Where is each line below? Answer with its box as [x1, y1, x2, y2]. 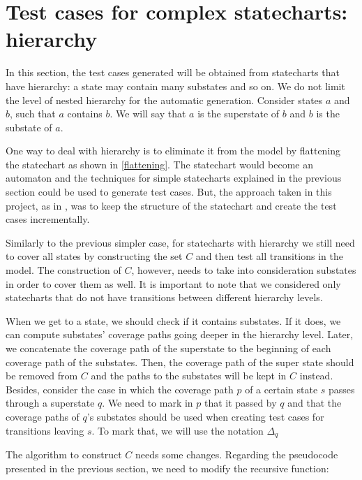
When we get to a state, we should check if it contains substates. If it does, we [6, 313, 341, 328]
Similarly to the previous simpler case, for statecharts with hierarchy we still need [6, 235, 355, 249]
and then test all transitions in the [195, 249, 343, 263]
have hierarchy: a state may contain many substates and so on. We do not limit [6, 78, 345, 93]
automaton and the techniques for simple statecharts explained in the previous [6, 170, 342, 185]
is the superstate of [197, 106, 280, 121]
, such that [10, 106, 56, 121]
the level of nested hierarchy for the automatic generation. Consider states [6, 92, 323, 107]
